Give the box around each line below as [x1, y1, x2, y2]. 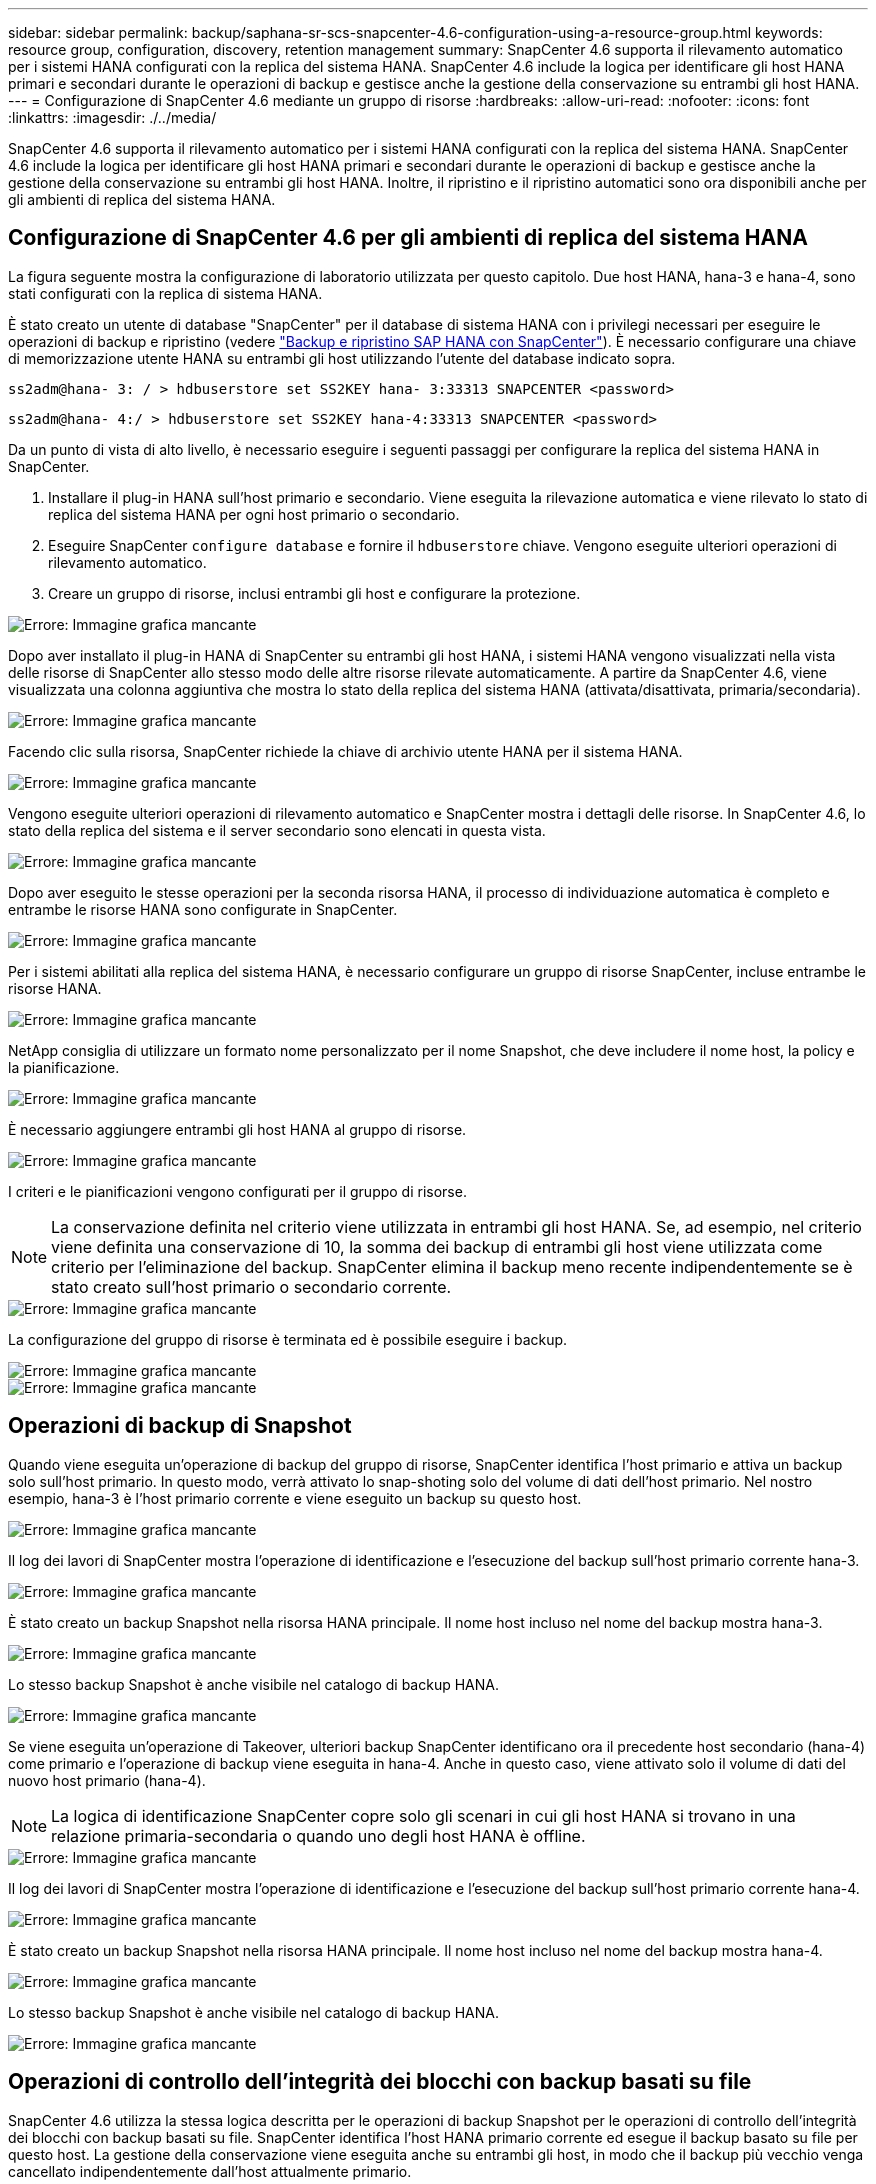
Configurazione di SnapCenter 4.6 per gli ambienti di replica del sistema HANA [8, 225, 808, 251]
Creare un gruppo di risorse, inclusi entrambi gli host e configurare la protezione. [48, 584, 581, 602]
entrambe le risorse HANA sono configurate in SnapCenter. [8, 900, 398, 918]
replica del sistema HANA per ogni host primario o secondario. [48, 505, 460, 523]
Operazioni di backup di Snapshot [8, 1413, 352, 1439]
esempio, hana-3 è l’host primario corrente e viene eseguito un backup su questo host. [8, 1489, 582, 1507]
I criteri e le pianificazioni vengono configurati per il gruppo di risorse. [8, 1182, 467, 1200]
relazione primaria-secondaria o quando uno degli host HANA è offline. [51, 1825, 586, 1846]
